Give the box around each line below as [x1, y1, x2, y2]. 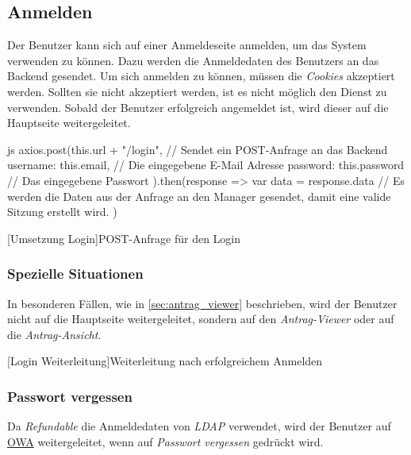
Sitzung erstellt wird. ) [7, 203, 117, 220]
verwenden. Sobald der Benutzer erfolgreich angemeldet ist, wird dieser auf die [7, 98, 389, 115]
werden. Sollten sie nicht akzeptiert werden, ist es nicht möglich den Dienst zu [7, 83, 387, 99]
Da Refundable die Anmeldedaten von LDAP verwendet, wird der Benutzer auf [7, 418, 391, 434]
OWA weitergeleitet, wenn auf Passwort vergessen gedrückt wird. [7, 433, 324, 449]
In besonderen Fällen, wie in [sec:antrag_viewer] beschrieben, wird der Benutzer [7, 295, 398, 311]
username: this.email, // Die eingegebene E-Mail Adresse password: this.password [7, 156, 405, 173]
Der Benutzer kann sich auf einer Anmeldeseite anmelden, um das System [7, 37, 367, 53]
